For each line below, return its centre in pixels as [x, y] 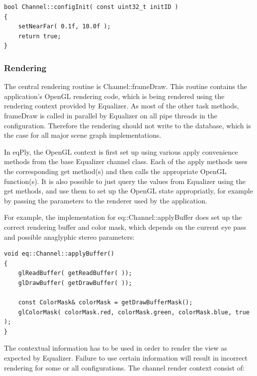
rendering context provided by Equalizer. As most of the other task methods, [122, 106]
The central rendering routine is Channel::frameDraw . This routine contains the [126, 86]
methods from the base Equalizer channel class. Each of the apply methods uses [126, 161]
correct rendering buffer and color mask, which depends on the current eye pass [125, 227]
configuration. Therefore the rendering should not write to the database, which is [128, 125]
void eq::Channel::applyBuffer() [59, 254]
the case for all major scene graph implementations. [83, 135]
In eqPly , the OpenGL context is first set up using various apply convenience [121, 151]
